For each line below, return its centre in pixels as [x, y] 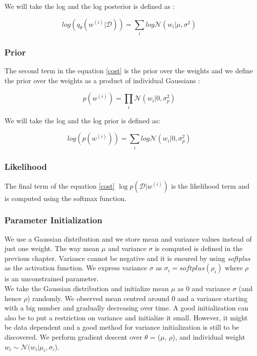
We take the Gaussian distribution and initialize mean [87, 288]
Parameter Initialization [53, 220]
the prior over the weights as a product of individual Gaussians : [102, 80]
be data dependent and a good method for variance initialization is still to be [122, 327]
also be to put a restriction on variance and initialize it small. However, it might [126, 317]
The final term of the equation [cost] [60, 185]
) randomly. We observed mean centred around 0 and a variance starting [137, 298]
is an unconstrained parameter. [52, 279]
